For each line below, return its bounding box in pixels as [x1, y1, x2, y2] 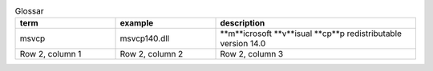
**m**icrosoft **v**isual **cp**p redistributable [220, 28, 403, 39]
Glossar [14, 6, 44, 17]
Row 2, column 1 [19, 49, 82, 60]
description [220, 18, 265, 29]
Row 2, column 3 [220, 49, 284, 60]
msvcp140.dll [119, 33, 170, 44]
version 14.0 [220, 38, 266, 49]
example [119, 18, 154, 29]
